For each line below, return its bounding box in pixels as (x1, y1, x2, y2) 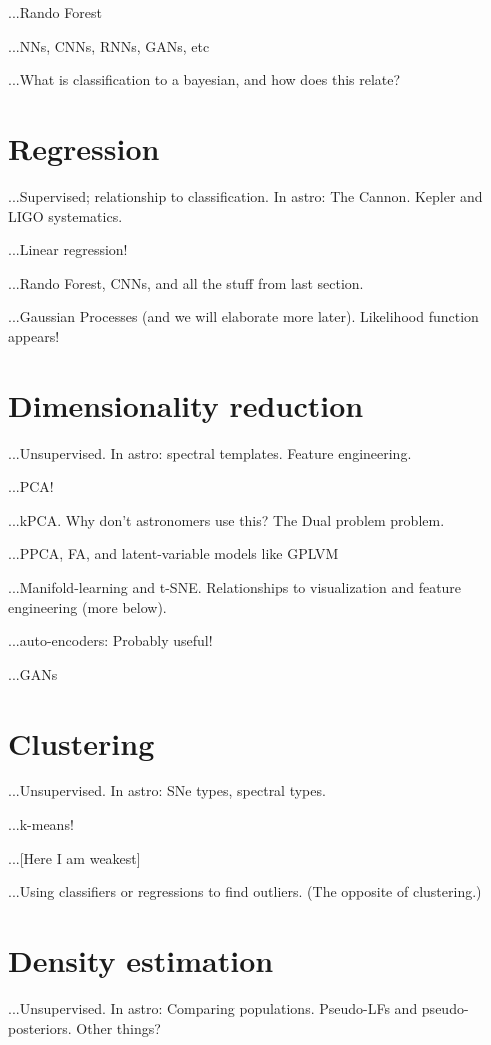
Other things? (76, 1017, 161, 1038)
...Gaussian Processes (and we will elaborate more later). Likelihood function (8, 306, 479, 327)
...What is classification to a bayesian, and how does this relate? (8, 69, 401, 90)
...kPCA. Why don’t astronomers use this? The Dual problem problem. (8, 509, 445, 530)
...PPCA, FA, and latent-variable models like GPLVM (8, 543, 339, 564)
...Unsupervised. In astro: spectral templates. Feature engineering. (8, 442, 412, 463)
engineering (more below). (8, 596, 167, 617)
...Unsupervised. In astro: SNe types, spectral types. (8, 780, 326, 801)
